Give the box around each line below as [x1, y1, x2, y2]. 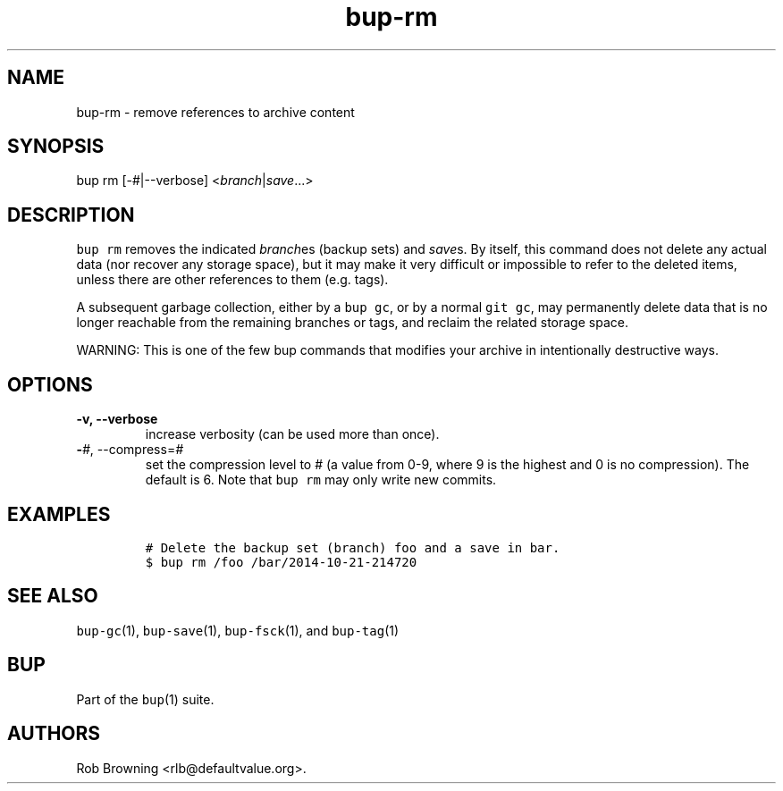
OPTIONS [7, 373, 93, 396]
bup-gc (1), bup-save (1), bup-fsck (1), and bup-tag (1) [76, 622, 400, 638]
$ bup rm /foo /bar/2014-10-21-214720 [145, 554, 417, 569]
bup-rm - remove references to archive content [76, 104, 355, 120]
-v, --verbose [76, 411, 158, 427]
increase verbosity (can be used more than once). [145, 426, 440, 442]
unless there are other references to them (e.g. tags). [76, 272, 389, 288]
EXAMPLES [7, 502, 111, 526]
